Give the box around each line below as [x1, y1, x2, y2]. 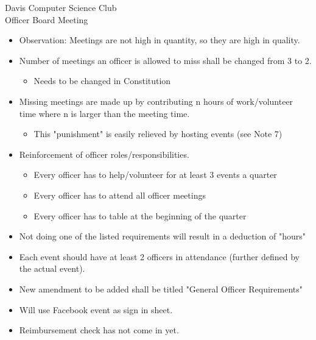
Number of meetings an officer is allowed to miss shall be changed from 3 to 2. [19, 54, 312, 66]
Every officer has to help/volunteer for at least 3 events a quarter [33, 168, 277, 181]
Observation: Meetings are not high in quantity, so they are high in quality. [19, 34, 300, 46]
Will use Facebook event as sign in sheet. [19, 303, 173, 316]
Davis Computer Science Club [5, 1, 117, 13]
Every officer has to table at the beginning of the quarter [33, 209, 247, 222]
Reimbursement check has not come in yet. [19, 324, 179, 336]
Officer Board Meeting [5, 13, 88, 26]
